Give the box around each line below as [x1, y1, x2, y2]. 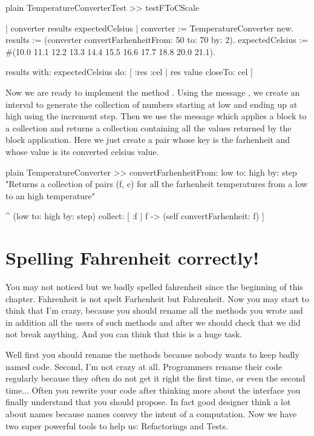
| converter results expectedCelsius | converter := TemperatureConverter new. [5, 21, 294, 34]
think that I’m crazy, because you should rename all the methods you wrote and [5, 304, 303, 317]
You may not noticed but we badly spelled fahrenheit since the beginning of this [5, 280, 303, 293]
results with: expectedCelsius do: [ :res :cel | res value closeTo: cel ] [5, 65, 253, 78]
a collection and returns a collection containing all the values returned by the [5, 121, 292, 134]
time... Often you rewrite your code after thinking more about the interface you [5, 383, 301, 396]
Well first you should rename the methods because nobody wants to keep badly [5, 348, 299, 360]
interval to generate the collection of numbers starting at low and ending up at [5, 97, 298, 110]
